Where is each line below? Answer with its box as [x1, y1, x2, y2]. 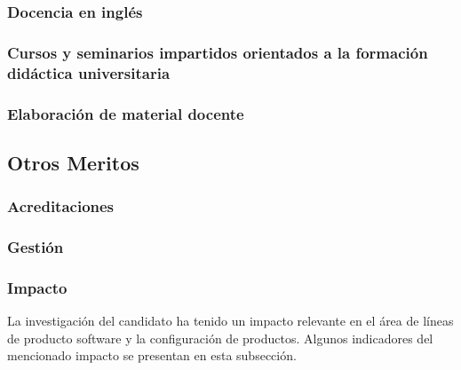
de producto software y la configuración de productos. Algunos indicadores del [7, 328, 433, 347]
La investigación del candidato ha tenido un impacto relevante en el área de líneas [7, 311, 454, 330]
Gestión [7, 236, 64, 257]
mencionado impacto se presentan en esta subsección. [7, 346, 297, 365]
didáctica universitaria [7, 61, 171, 83]
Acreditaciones [7, 195, 115, 217]
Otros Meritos [7, 148, 139, 176]
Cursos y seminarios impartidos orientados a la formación [7, 41, 428, 63]
